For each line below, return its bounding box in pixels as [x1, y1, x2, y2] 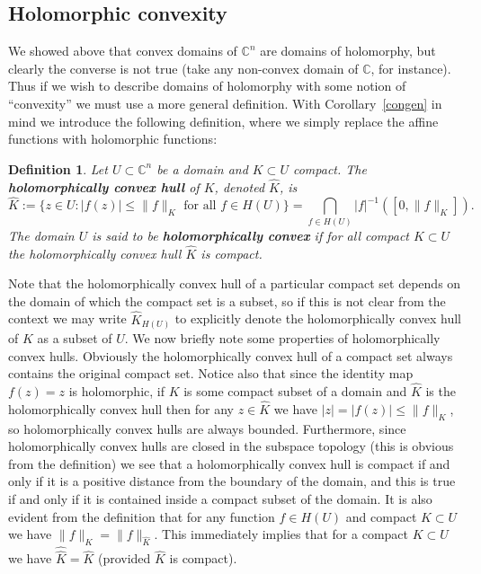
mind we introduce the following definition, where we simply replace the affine [8, 111, 439, 130]
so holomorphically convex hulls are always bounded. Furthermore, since [8, 419, 406, 437]
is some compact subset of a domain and [183, 382, 407, 401]
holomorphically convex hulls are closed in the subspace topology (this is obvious [8, 437, 454, 455]
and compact [345, 507, 417, 525]
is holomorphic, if [68, 382, 165, 401]
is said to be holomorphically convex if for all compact [92, 225, 409, 244]
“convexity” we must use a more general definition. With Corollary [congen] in [8, 93, 442, 112]
